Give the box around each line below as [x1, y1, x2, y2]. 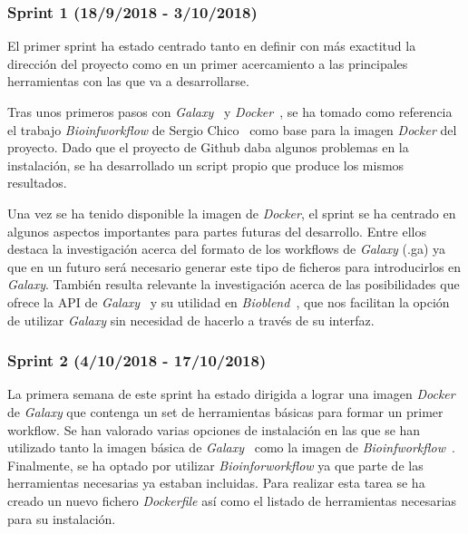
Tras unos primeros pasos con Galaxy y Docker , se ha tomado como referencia [7, 102, 453, 121]
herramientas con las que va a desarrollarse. [7, 72, 249, 91]
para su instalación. [7, 509, 116, 528]
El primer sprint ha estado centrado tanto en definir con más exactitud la [7, 36, 416, 55]
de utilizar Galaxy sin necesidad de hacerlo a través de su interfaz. [7, 310, 375, 329]
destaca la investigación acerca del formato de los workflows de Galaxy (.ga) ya [7, 239, 446, 258]
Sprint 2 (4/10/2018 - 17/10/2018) [7, 349, 267, 372]
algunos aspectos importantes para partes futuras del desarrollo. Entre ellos [7, 221, 426, 240]
